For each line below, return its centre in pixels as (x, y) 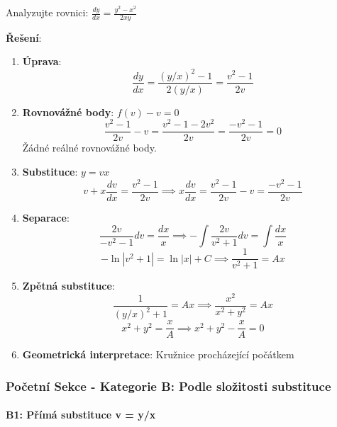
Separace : (46, 217)
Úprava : (42, 61)
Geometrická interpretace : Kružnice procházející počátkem (158, 354)
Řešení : (24, 37)
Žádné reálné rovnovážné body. (89, 148)
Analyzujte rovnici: (47, 12)
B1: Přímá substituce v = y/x (81, 415)
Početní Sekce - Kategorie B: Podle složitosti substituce (168, 386)
